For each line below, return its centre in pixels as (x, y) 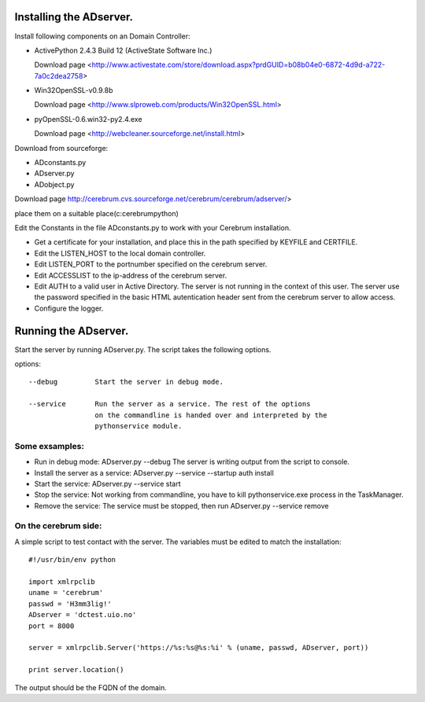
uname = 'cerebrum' (66, 593)
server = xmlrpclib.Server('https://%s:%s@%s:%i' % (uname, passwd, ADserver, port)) (199, 648)
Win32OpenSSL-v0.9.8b (74, 90)
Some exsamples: (49, 446)
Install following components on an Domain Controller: (102, 36)
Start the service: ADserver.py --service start (107, 483)
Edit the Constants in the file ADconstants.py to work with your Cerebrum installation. (153, 227)
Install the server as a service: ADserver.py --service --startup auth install (154, 472)
